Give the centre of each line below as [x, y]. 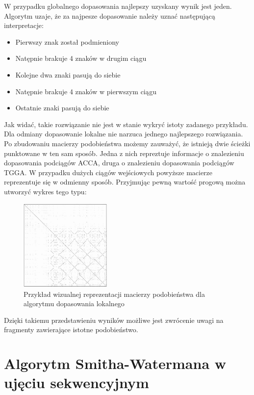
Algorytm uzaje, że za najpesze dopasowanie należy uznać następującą [110, 15]
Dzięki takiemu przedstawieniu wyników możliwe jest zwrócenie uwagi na [114, 320]
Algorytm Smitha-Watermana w [115, 363]
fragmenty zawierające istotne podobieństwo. [71, 329]
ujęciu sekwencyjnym [76, 382]
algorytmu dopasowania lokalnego [74, 303]
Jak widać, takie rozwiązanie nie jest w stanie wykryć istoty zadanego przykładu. [126, 124]
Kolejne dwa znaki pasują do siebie [68, 74]
